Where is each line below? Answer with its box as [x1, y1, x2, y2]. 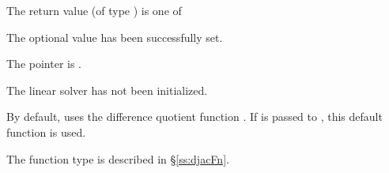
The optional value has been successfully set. [6, 28, 223, 45]
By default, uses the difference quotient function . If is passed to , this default [6, 108, 383, 125]
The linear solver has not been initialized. [6, 81, 208, 98]
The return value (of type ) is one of [6, 2, 182, 18]
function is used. [6, 123, 86, 140]
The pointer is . [6, 55, 82, 72]
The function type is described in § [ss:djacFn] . [6, 150, 229, 167]
